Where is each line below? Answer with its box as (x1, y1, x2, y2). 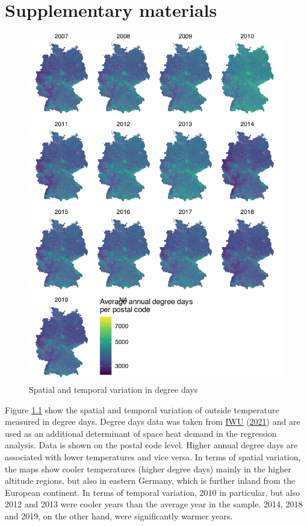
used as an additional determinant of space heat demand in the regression (5, 427, 277, 439)
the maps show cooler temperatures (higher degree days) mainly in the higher (5, 462, 291, 475)
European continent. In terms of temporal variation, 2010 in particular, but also (5, 486, 300, 498)
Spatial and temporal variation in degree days (29, 383, 198, 396)
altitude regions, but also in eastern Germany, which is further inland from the (5, 474, 296, 487)
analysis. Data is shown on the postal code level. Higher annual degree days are (5, 439, 298, 451)
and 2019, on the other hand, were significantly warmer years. (5, 510, 233, 522)
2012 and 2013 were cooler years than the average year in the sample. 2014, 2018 (5, 498, 303, 510)
